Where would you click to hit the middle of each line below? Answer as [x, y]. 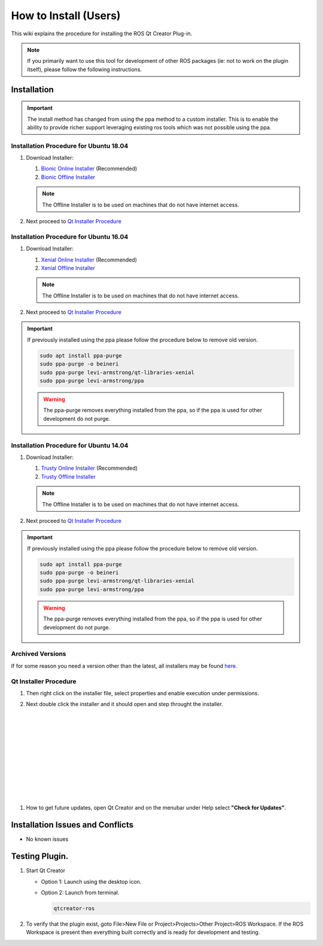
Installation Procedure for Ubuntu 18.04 [70, 145]
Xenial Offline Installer [68, 268]
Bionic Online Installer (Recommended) [89, 169]
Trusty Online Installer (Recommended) [89, 468]
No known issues [47, 839]
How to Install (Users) [66, 16]
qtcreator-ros [74, 908]
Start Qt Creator [46, 871]
